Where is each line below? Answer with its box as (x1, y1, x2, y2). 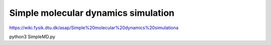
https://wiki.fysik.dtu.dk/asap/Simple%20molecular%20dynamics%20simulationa (9, 25, 179, 31)
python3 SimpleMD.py (9, 34, 55, 40)
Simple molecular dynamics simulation (9, 7, 175, 18)
